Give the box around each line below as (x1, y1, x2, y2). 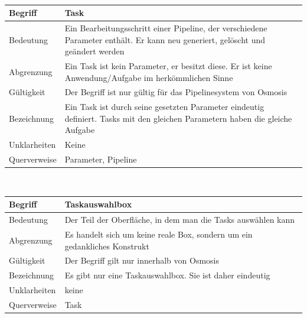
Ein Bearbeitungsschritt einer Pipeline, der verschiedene (64, 21, 267, 34)
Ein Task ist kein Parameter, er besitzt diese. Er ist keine (64, 59, 272, 72)
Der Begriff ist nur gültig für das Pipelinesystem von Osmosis (64, 86, 288, 98)
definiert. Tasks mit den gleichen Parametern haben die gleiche (64, 112, 292, 124)
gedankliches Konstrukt (64, 239, 149, 252)
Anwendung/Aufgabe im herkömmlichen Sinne (64, 71, 233, 83)
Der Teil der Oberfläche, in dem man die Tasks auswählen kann (64, 213, 295, 226)
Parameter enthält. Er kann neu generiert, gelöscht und (64, 33, 266, 46)
